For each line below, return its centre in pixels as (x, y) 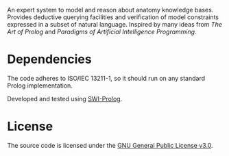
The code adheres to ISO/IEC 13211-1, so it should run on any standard (106, 78)
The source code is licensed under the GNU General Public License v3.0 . (110, 145)
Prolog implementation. (40, 86)
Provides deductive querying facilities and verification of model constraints (113, 17)
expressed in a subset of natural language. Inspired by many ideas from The (115, 24)
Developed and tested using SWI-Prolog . (65, 99)
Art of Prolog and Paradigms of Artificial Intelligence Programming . (102, 31)
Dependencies (49, 59)
